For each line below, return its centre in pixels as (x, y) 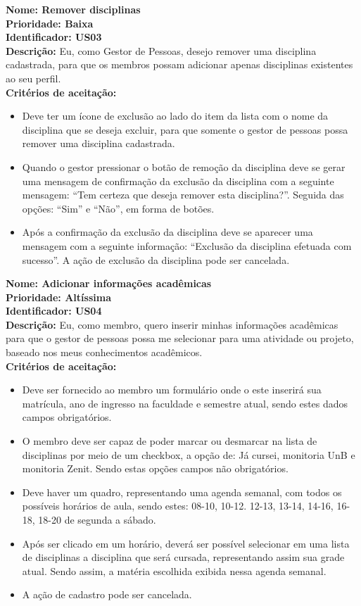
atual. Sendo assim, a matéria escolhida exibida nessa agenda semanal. (174, 570)
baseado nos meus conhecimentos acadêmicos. (104, 352)
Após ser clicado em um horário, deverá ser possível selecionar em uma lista (186, 543)
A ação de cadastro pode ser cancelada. (107, 594)
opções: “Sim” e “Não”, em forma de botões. (118, 208)
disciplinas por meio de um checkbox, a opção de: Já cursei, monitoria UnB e (189, 454)
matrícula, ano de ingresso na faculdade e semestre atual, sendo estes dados (185, 403)
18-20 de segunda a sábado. (97, 519)
